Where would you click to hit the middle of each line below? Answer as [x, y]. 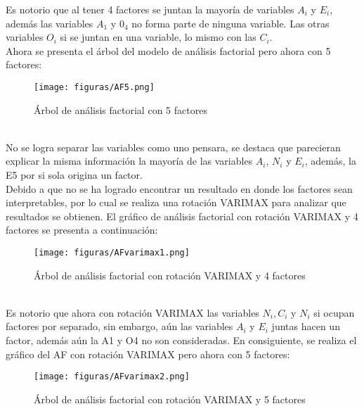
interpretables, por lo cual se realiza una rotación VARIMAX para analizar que [176, 202]
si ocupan [334, 312]
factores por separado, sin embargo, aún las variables [119, 326]
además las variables [50, 23]
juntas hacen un [306, 326]
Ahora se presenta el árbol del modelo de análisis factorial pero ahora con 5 [168, 50]
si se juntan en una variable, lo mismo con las [158, 37]
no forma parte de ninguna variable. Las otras [230, 23]
